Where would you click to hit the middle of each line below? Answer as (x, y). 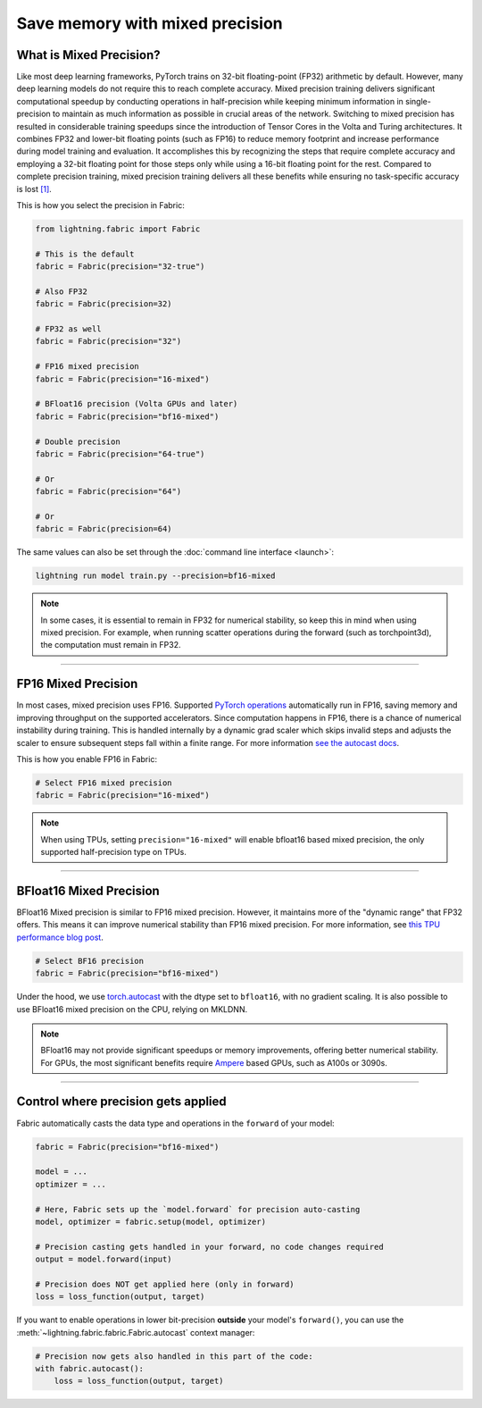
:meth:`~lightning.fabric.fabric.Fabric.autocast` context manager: (136, 1332)
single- (418, 101)
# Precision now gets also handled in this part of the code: (174, 1356)
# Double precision (78, 441)
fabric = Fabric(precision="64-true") (120, 454)
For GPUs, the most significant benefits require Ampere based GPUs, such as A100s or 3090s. (214, 1062)
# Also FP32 (62, 291)
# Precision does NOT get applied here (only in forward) (165, 1284)
